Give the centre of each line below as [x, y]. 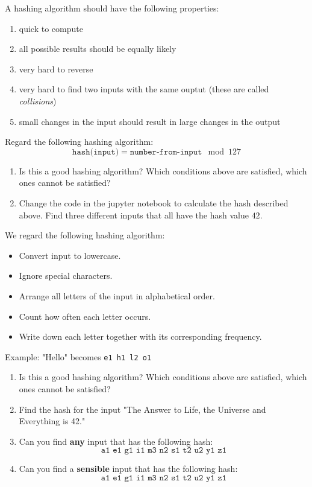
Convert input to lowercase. [70, 255]
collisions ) [38, 100]
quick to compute [51, 28]
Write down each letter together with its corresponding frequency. [140, 336]
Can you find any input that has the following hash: [116, 441]
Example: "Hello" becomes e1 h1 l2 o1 [78, 356]
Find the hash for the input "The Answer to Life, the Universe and [142, 409]
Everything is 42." [52, 421]
